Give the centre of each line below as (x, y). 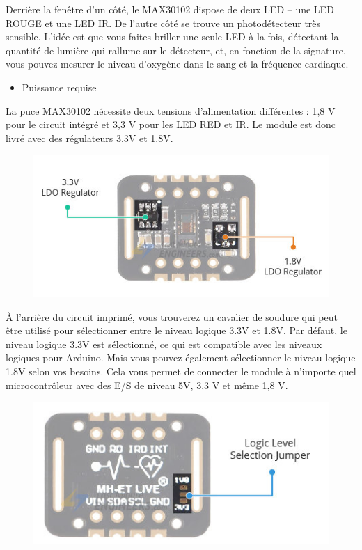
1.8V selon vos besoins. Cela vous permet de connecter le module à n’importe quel (181, 371)
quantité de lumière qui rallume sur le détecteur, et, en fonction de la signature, (176, 50)
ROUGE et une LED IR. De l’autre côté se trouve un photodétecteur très (163, 23)
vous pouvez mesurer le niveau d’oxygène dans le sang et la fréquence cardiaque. (177, 64)
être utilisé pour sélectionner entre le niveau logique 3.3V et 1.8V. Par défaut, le (176, 330)
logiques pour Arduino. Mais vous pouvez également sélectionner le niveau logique (181, 357)
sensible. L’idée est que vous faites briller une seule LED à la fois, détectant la (172, 37)
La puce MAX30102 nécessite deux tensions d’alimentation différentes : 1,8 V (171, 110)
